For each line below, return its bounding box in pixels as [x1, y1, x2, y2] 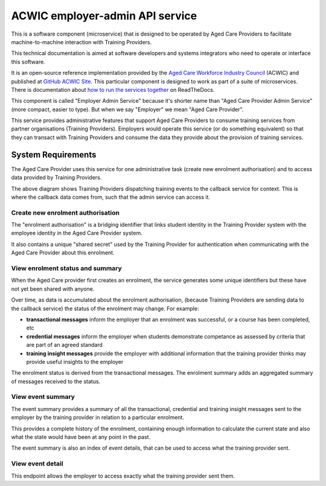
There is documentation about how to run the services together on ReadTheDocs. [11, 86, 215, 93]
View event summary [11, 393, 75, 401]
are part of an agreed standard [26, 342, 103, 349]
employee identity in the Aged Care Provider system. [11, 230, 142, 237]
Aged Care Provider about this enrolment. [11, 249, 115, 256]
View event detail [11, 459, 63, 468]
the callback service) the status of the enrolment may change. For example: [11, 305, 199, 312]
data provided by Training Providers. [11, 174, 102, 181]
